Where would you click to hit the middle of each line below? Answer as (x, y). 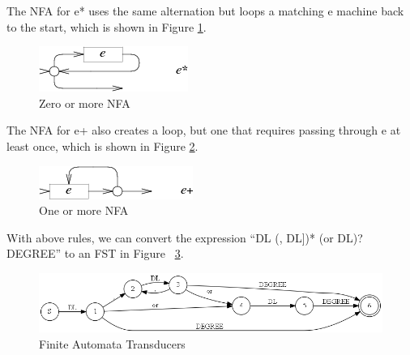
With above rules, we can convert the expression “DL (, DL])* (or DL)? (185, 237)
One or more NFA (84, 210)
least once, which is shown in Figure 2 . (102, 145)
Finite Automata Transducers (112, 343)
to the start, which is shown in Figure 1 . (107, 26)
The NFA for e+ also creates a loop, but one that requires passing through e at (204, 130)
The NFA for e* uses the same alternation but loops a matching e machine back (205, 11)
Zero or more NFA (85, 103)
